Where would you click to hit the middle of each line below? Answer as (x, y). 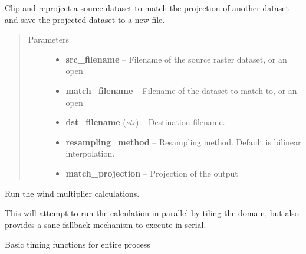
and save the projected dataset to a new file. (85, 19)
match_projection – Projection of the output (152, 173)
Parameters (48, 39)
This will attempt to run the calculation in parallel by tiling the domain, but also (152, 213)
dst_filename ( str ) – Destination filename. (145, 122)
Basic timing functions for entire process (78, 244)
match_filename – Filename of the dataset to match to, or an (181, 90)
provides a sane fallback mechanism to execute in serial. (106, 224)
